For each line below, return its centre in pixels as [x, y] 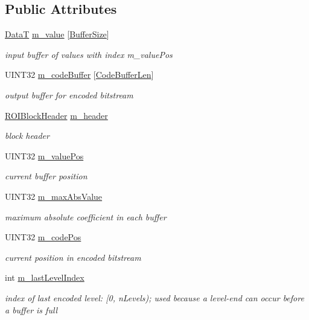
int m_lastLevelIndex [45, 277]
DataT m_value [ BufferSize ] [57, 34]
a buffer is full [31, 309]
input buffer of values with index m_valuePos [89, 54]
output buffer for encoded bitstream [69, 94]
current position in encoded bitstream [73, 257]
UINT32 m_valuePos [44, 155]
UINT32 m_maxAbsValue [54, 196]
